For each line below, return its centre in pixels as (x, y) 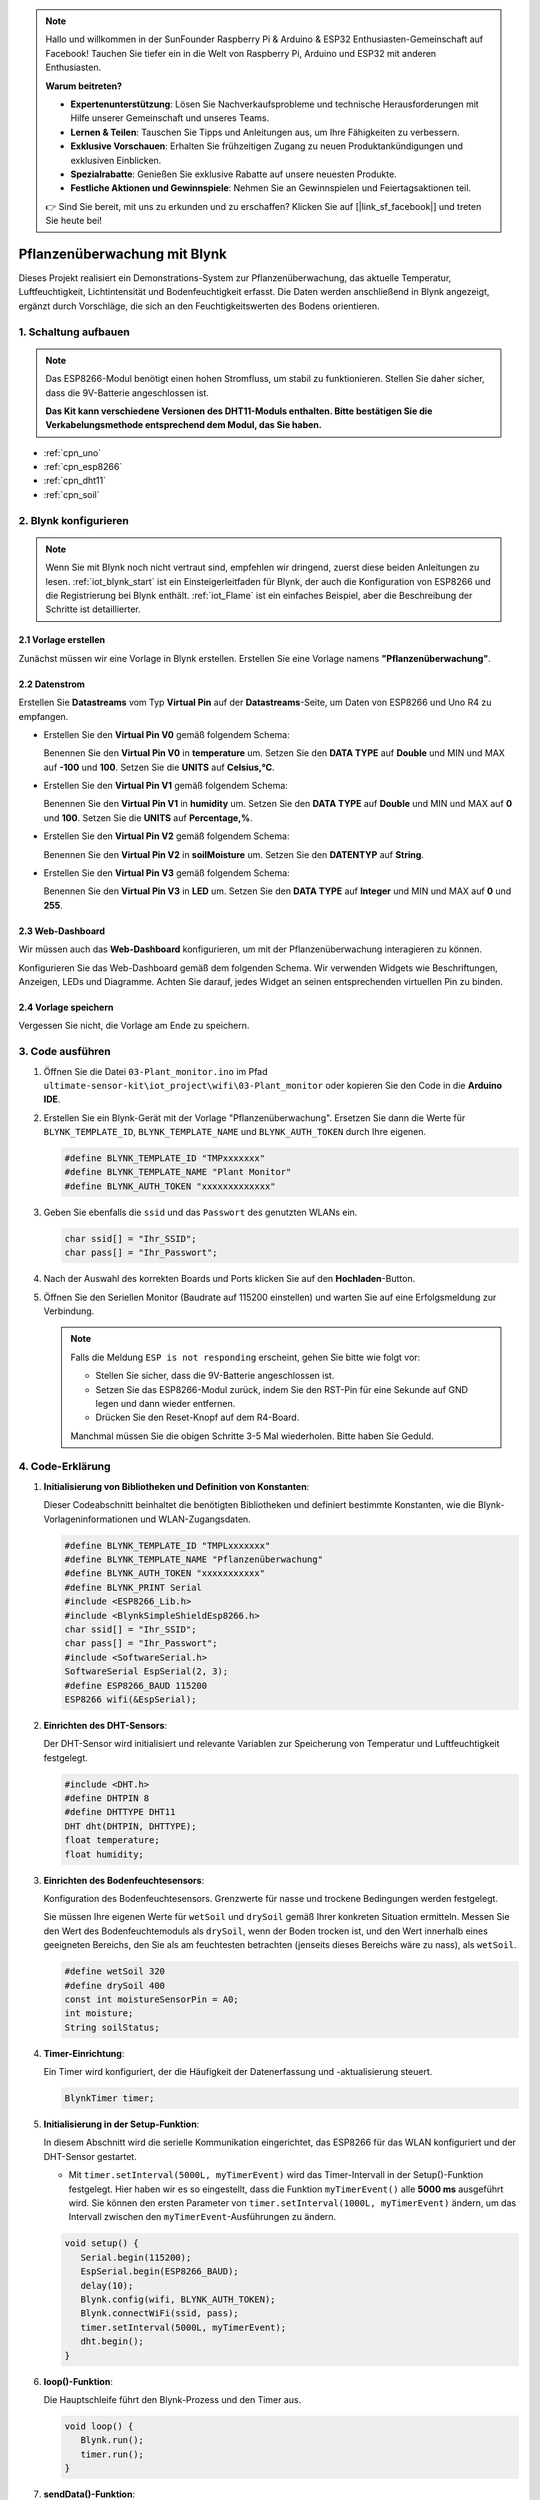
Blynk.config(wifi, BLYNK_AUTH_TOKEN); (178, 2299)
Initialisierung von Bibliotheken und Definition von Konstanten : (176, 1486)
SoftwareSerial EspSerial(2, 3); (146, 1671)
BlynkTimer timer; (109, 2098)
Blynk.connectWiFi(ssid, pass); (159, 2313)
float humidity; (104, 1854)
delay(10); (107, 2285)
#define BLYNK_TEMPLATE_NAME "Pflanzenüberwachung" (194, 1559)
